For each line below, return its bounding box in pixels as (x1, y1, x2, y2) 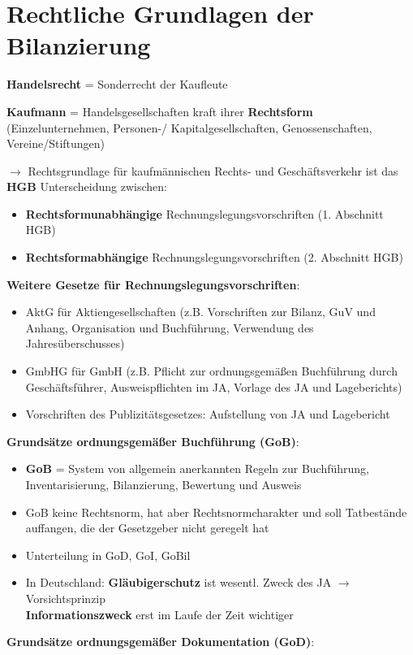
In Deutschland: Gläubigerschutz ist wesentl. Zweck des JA (25, 574, 332, 591)
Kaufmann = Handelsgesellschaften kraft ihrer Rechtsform (6, 102, 313, 119)
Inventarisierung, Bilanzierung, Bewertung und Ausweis (25, 476, 302, 492)
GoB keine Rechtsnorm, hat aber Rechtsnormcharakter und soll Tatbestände (25, 503, 407, 520)
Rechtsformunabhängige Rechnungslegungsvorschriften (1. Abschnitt (25, 205, 384, 222)
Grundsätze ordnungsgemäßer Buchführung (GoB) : (6, 432, 299, 449)
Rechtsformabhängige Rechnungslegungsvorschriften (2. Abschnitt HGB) (25, 249, 403, 266)
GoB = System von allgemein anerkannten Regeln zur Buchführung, (25, 460, 370, 477)
